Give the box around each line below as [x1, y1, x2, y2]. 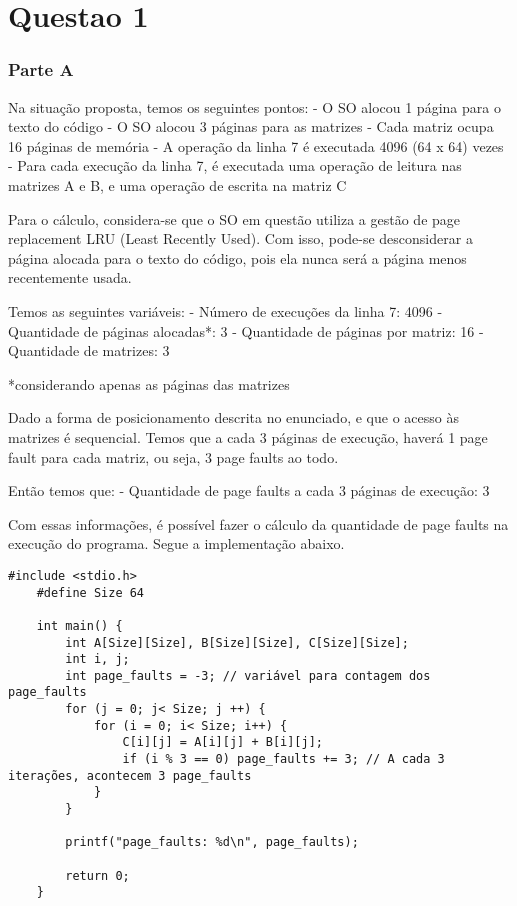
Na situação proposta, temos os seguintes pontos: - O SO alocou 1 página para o [8, 96, 501, 117]
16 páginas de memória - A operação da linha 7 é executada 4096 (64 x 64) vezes [8, 135, 504, 156]
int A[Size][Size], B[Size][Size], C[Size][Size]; [65, 635, 409, 650]
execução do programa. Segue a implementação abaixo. [8, 533, 345, 554]
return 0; [65, 868, 130, 883]
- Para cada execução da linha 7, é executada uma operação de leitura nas [8, 155, 462, 176]
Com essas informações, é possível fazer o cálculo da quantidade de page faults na [8, 513, 509, 534]
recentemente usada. [8, 267, 132, 288]
